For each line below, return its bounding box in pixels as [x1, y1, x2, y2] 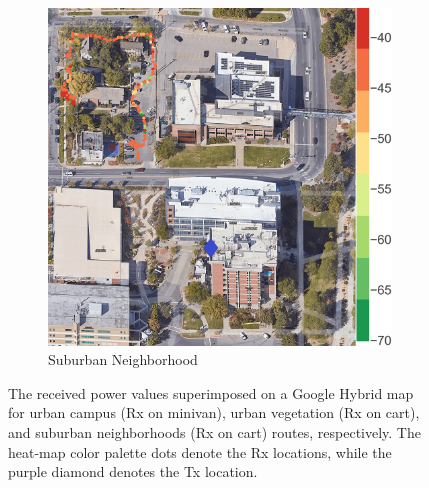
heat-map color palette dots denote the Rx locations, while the [8, 441, 392, 462]
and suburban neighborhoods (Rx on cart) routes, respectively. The [8, 421, 421, 442]
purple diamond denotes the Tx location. [8, 461, 258, 482]
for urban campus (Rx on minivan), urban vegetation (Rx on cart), [8, 402, 420, 423]
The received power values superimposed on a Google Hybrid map [8, 382, 414, 403]
